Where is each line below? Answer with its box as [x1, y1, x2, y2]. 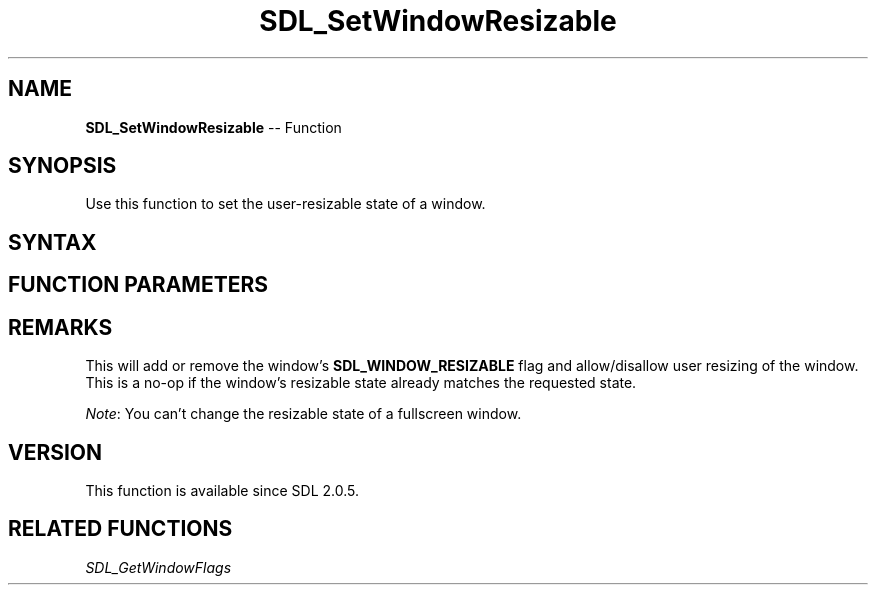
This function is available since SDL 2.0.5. [85, 481, 360, 499]
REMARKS [8, 314, 113, 340]
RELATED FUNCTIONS [8, 516, 233, 542]
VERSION [8, 439, 103, 465]
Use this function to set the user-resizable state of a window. [85, 195, 486, 213]
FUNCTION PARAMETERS [8, 272, 268, 298]
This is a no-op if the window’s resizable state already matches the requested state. [85, 374, 637, 392]
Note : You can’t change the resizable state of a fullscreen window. [85, 405, 522, 423]
